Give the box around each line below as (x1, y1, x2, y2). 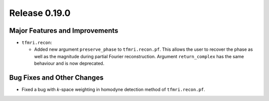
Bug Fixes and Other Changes (9, 74, 104, 82)
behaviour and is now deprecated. (34, 60, 105, 67)
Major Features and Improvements (9, 26, 119, 35)
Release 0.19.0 (9, 7, 71, 18)
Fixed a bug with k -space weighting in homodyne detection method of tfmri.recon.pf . (21, 87, 205, 93)
